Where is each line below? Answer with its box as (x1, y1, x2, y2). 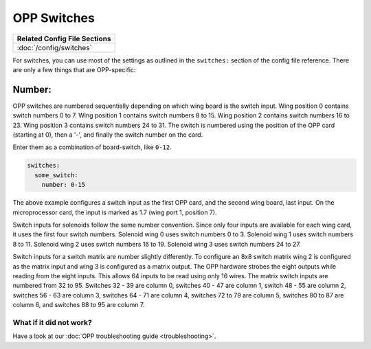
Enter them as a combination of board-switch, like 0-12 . (12, 143, 172, 151)
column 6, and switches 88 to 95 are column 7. (12, 301, 145, 309)
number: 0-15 (41, 181, 86, 189)
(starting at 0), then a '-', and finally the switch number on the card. (12, 131, 203, 139)
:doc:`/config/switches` (16, 43, 93, 52)
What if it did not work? (12, 317, 92, 327)
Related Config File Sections (16, 34, 111, 43)
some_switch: (34, 171, 78, 179)
